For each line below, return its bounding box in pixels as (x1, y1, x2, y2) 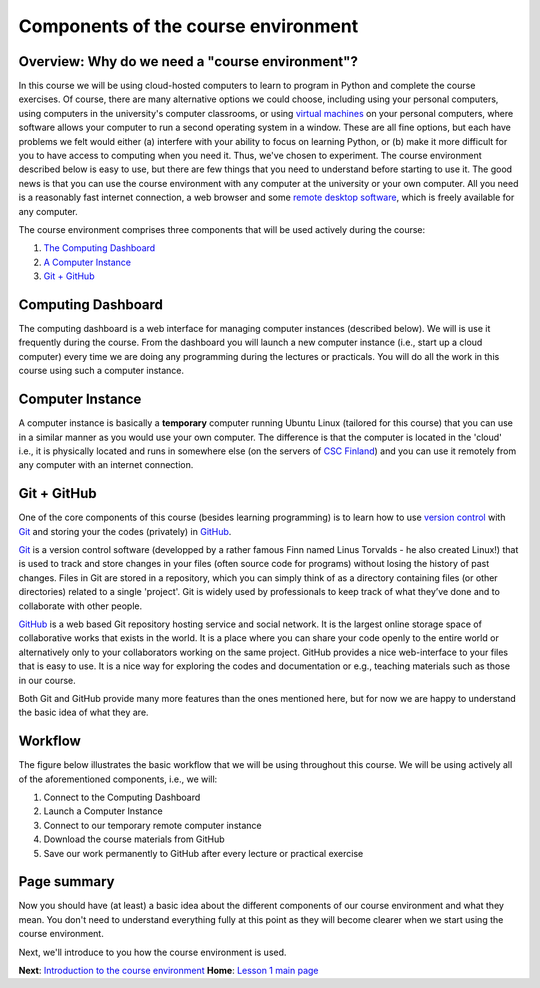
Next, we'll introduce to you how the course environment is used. (18, 946, 287, 958)
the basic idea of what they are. (18, 706, 149, 719)
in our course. (18, 674, 77, 686)
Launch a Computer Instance (43, 805, 164, 817)
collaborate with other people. (18, 600, 143, 612)
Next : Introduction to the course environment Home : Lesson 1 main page (18, 965, 319, 976)
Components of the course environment (18, 15, 359, 37)
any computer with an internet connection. (18, 459, 194, 471)
